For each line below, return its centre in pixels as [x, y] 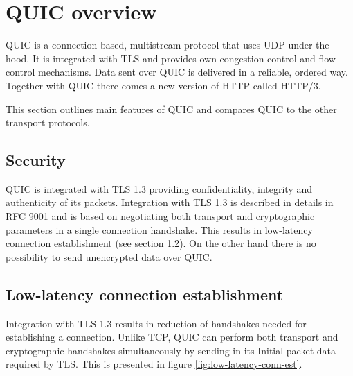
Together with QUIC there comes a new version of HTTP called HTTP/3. [163, 85]
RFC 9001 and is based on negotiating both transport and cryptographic [160, 216]
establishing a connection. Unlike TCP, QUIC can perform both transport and [172, 337]
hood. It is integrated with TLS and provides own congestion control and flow [171, 58]
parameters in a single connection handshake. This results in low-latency [159, 229]
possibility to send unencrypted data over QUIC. [109, 256]
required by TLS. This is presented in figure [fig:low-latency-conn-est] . [154, 364]
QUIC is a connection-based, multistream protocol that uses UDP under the [168, 45]
